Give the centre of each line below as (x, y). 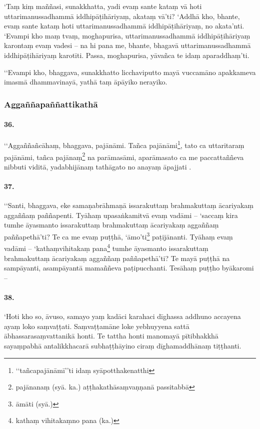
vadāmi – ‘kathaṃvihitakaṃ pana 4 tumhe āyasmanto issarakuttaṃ (106, 247)
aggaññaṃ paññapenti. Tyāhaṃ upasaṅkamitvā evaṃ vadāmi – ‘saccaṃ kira (121, 215)
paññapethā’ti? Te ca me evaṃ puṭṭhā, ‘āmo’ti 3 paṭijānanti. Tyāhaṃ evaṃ (118, 236)
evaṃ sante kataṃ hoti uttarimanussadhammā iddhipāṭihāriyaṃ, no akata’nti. (124, 26)
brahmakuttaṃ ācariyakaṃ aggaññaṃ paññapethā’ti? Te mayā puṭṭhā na (117, 258)
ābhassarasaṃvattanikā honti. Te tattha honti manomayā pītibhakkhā (111, 336)
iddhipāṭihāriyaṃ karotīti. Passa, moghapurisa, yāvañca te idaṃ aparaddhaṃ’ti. (127, 55)
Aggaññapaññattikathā (51, 104)
